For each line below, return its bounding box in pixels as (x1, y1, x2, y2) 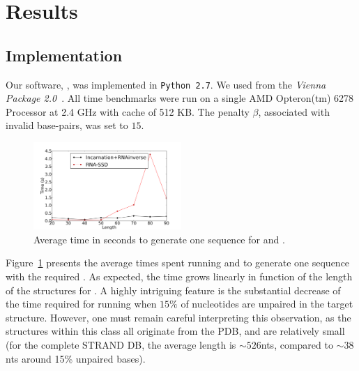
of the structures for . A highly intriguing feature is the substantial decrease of (6, 282, 341, 297)
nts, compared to (261, 338, 333, 352)
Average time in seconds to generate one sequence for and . (33, 232, 285, 246)
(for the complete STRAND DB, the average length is (6, 338, 236, 352)
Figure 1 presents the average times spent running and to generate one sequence (6, 255, 350, 270)
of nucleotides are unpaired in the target (181, 296, 353, 311)
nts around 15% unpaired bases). (6, 351, 146, 365)
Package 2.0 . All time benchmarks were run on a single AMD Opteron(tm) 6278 (6, 91, 354, 105)
